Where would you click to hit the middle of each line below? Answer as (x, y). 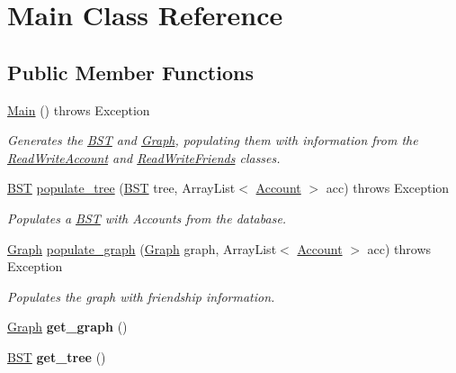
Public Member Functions (130, 72)
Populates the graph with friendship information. (141, 296)
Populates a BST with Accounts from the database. (147, 218)
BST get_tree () (57, 356)
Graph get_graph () (67, 327)
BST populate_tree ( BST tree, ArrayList (121, 188)
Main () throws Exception (79, 109)
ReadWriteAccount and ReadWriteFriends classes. (144, 157)
